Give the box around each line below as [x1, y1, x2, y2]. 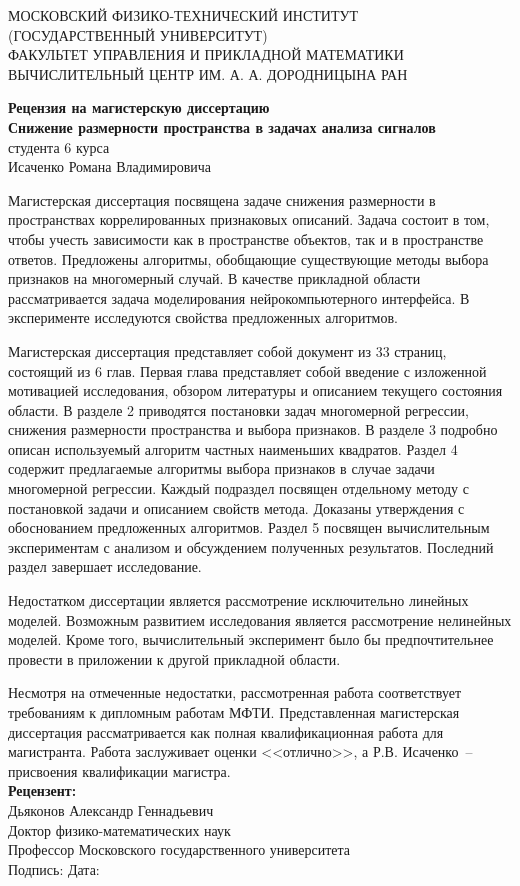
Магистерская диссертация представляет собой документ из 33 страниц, [8, 340, 447, 361]
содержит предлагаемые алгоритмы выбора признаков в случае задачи [8, 458, 435, 479]
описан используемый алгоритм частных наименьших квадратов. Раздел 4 [8, 438, 458, 459]
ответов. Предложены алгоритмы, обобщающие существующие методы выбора [8, 248, 489, 269]
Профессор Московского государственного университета [8, 839, 351, 860]
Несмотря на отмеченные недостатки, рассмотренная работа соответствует [8, 682, 462, 703]
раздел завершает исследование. [8, 556, 202, 577]
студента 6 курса [8, 136, 110, 157]
